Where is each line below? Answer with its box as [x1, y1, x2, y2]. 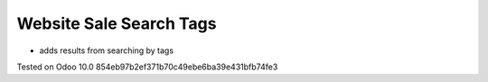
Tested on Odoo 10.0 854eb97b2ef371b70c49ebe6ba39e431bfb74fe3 [16, 61, 278, 72]
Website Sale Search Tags [16, 14, 217, 33]
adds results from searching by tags [39, 45, 174, 56]
